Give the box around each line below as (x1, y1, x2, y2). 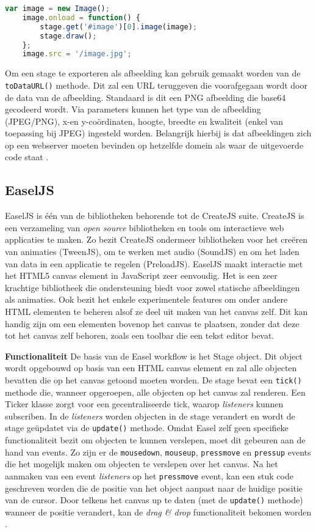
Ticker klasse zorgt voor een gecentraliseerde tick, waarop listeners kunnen (5, 397, 284, 410)
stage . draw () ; (40, 31, 97, 40)
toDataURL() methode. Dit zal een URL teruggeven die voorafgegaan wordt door (5, 78, 307, 91)
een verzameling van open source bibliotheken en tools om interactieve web (5, 221, 284, 234)
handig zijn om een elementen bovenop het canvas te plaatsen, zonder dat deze (5, 317, 300, 330)
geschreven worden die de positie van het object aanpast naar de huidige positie (5, 481, 303, 494)
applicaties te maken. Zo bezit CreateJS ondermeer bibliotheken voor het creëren (5, 233, 307, 246)
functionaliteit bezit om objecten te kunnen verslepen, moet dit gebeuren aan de (5, 434, 306, 446)
